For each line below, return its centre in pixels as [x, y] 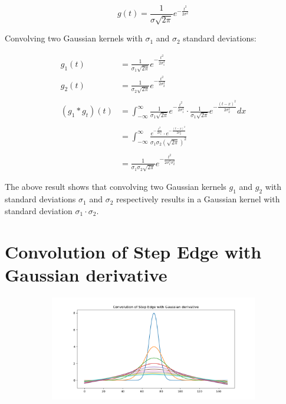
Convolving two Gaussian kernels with [74, 38]
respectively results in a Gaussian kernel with [198, 199]
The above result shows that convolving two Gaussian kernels [116, 187]
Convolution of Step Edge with [133, 251]
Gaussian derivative [86, 274]
